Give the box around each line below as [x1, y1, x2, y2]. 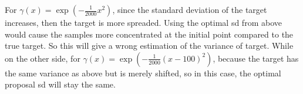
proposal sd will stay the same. [5, 78, 116, 90]
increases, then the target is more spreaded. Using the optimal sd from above [5, 16, 282, 28]
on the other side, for [5, 52, 80, 64]
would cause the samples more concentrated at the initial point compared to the [5, 28, 294, 40]
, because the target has [213, 52, 299, 64]
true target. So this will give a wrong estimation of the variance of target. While [5, 39, 294, 52]
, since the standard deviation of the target [112, 4, 267, 15]
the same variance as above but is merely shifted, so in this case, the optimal [5, 66, 281, 79]
